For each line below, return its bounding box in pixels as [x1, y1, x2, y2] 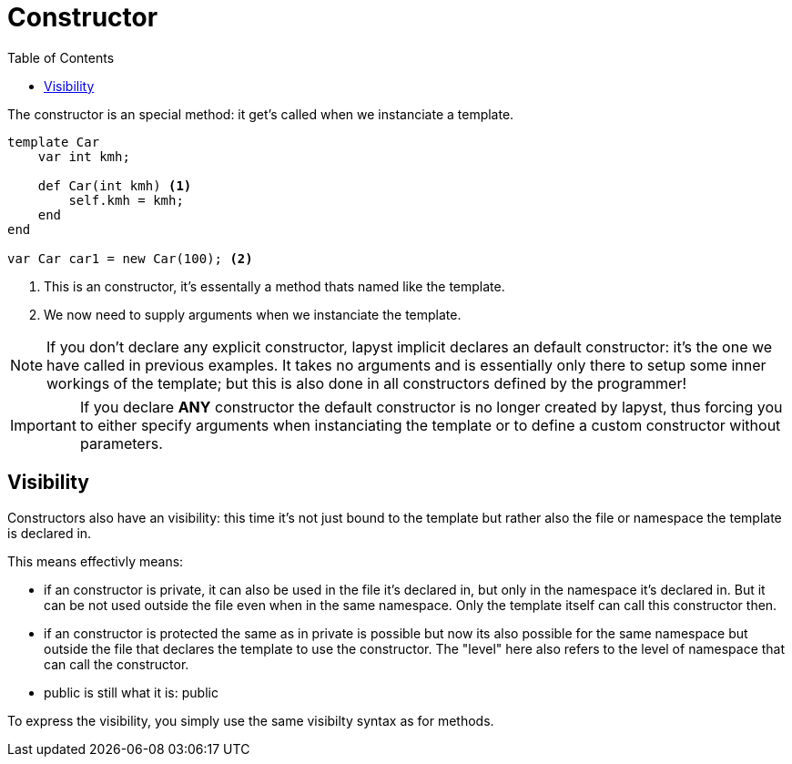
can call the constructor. [44, 656, 189, 672]
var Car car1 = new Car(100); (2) [7, 250, 253, 266]
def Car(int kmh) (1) [37, 178, 192, 193]
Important [10, 415, 76, 434]
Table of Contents [7, 49, 115, 66]
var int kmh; [37, 148, 130, 164]
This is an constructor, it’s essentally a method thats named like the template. [44, 278, 505, 294]
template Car [7, 134, 100, 149]
